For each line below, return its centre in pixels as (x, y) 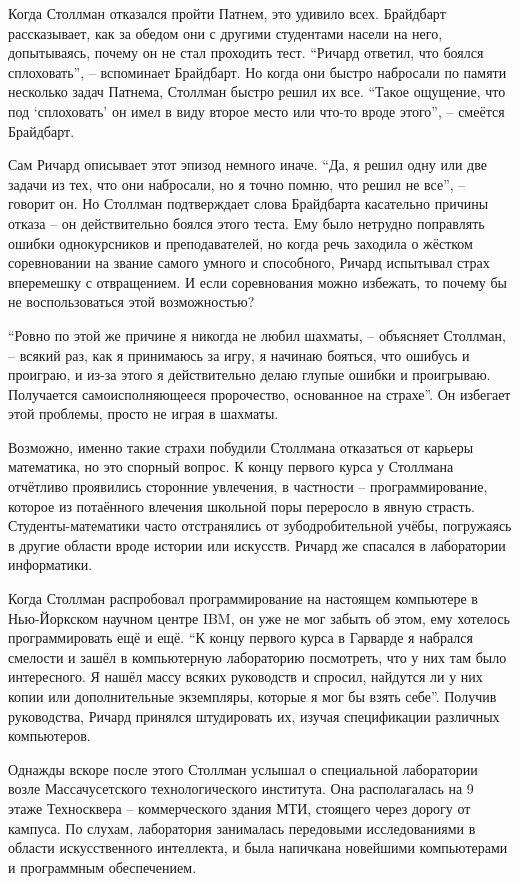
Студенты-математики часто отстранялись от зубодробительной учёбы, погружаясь (260, 525)
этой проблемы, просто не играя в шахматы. (143, 413)
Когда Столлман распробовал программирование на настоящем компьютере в (243, 598)
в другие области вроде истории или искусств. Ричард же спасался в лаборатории (257, 544)
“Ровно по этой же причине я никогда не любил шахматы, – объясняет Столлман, (257, 334)
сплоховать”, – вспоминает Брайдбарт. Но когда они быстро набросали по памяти (257, 71)
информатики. (50, 564)
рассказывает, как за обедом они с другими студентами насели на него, (225, 32)
